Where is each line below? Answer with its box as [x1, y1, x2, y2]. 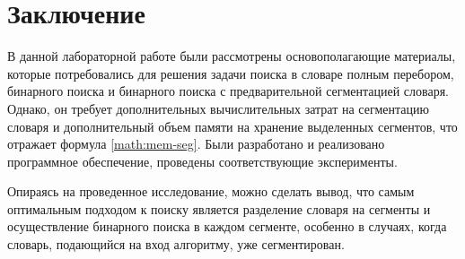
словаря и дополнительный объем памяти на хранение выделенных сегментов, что [7, 117, 458, 135]
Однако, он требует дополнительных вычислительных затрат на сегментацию [7, 99, 429, 117]
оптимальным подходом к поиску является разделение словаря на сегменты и [7, 199, 431, 218]
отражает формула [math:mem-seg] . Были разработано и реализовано [7, 134, 385, 153]
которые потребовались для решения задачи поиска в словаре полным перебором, [7, 64, 454, 82]
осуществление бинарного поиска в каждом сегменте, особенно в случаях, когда [7, 217, 447, 236]
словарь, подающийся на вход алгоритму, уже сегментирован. [7, 235, 345, 254]
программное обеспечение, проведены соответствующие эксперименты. [7, 151, 398, 170]
